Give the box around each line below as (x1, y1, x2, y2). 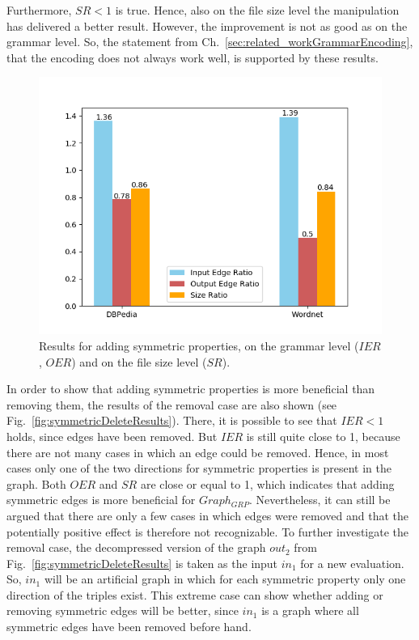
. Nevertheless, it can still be (249, 491, 391, 508)
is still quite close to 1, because (246, 427, 400, 444)
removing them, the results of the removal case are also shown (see (6, 396, 337, 413)
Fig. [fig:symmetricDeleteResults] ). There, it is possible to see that (6, 412, 337, 429)
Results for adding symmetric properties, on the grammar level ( (39, 337, 359, 354)
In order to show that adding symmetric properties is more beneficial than (6, 380, 375, 397)
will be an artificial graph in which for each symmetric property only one (44, 570, 406, 587)
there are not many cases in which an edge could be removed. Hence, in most (6, 443, 389, 460)
